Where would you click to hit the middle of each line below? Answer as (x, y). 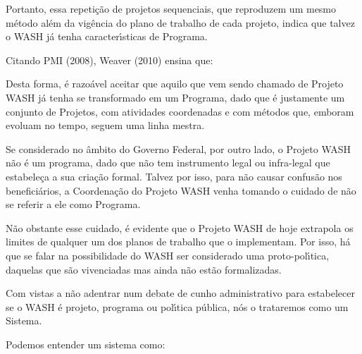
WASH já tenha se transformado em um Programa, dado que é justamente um (175, 97)
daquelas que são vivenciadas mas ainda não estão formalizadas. (144, 269)
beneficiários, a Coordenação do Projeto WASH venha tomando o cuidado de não (181, 190)
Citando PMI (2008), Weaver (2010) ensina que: (110, 60)
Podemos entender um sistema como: (86, 344)
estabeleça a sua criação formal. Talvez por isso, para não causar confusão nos (174, 176)
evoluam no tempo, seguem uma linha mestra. (105, 125)
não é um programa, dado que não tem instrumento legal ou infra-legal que (168, 163)
